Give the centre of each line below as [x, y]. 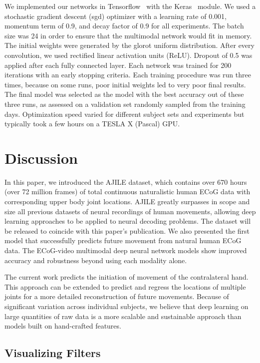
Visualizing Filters [53, 353]
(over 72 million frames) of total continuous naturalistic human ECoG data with [128, 191]
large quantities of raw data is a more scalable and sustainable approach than [123, 316]
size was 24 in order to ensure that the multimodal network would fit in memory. [128, 35]
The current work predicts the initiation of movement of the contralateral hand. [127, 277]
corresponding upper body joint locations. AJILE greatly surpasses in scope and [127, 201]
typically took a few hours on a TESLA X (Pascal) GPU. [92, 124]
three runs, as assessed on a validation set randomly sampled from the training [125, 104]
